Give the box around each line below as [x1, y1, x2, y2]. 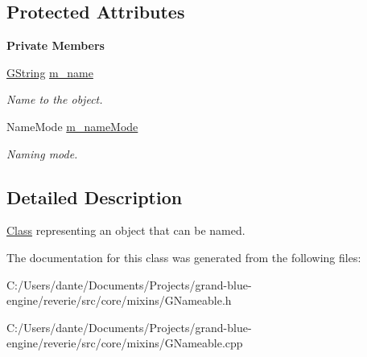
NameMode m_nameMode [6, 117, 138, 134]
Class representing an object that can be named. [6, 222, 245, 239]
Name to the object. [6, 91, 103, 108]
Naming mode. [6, 145, 78, 162]
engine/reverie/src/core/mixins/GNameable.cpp [6, 334, 243, 351]
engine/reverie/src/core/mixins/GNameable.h [6, 292, 232, 309]
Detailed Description [6, 184, 183, 209]
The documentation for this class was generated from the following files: [6, 248, 361, 265]
